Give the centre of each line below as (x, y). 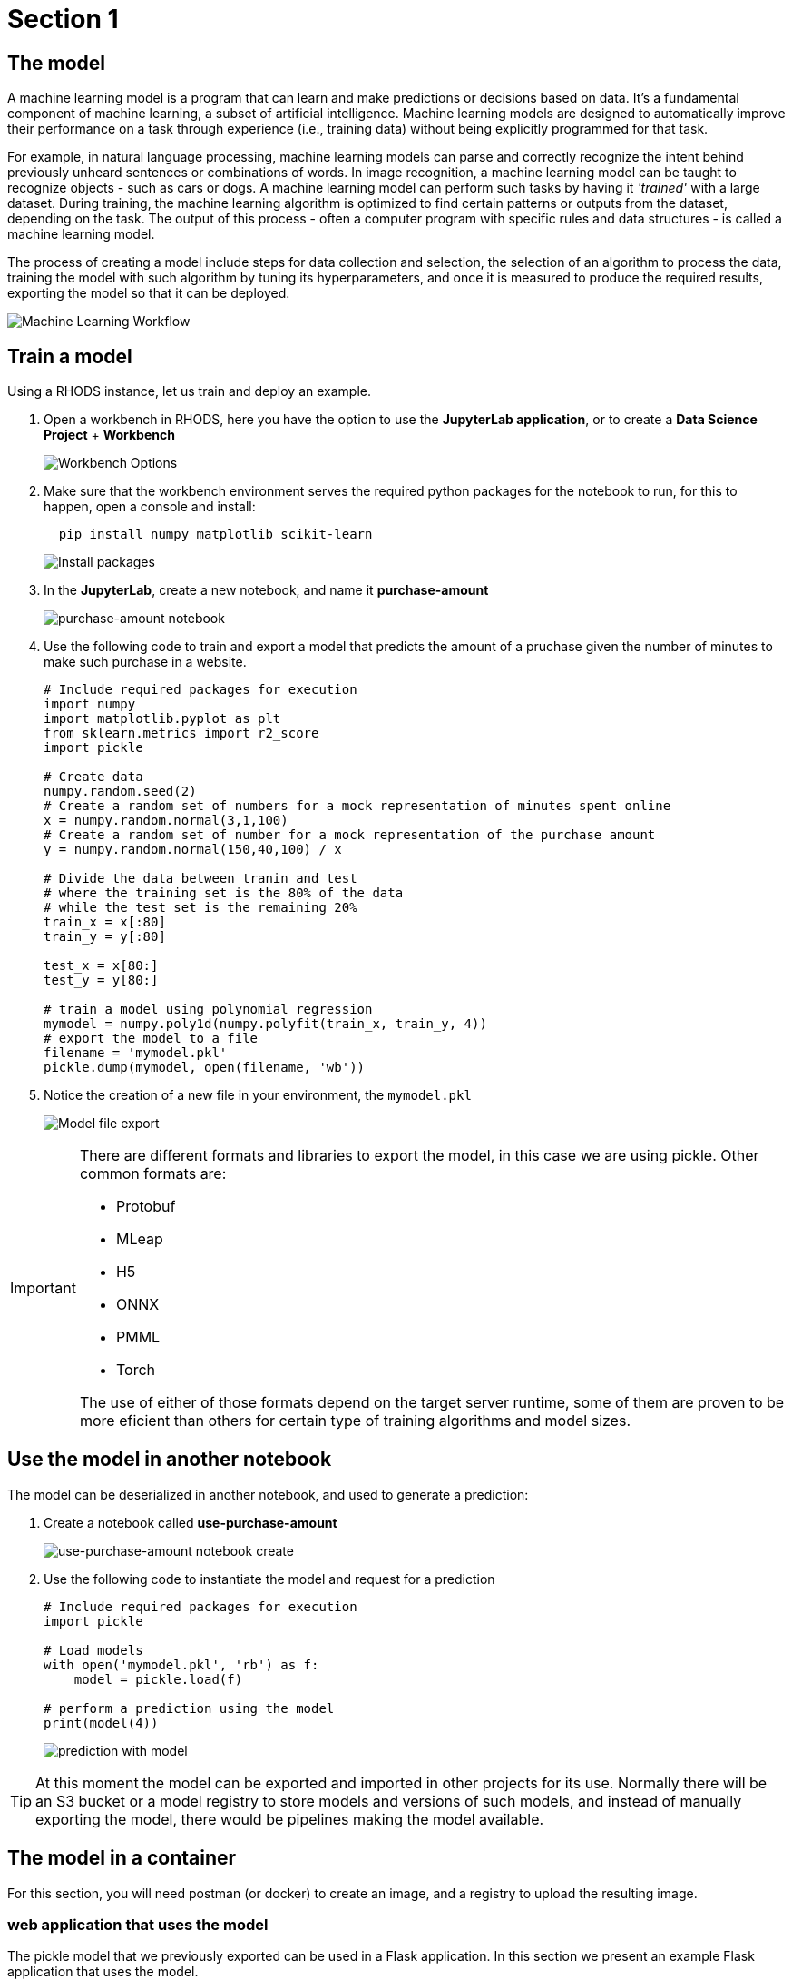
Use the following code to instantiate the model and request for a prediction (269, 1579)
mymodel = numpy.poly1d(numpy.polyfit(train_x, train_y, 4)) (265, 1024)
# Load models (93, 1650)
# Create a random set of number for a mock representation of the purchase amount (350, 835)
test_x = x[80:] (101, 966)
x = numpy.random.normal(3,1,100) (166, 821)
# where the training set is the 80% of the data (224, 893)
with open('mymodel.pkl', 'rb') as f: (181, 1664)
